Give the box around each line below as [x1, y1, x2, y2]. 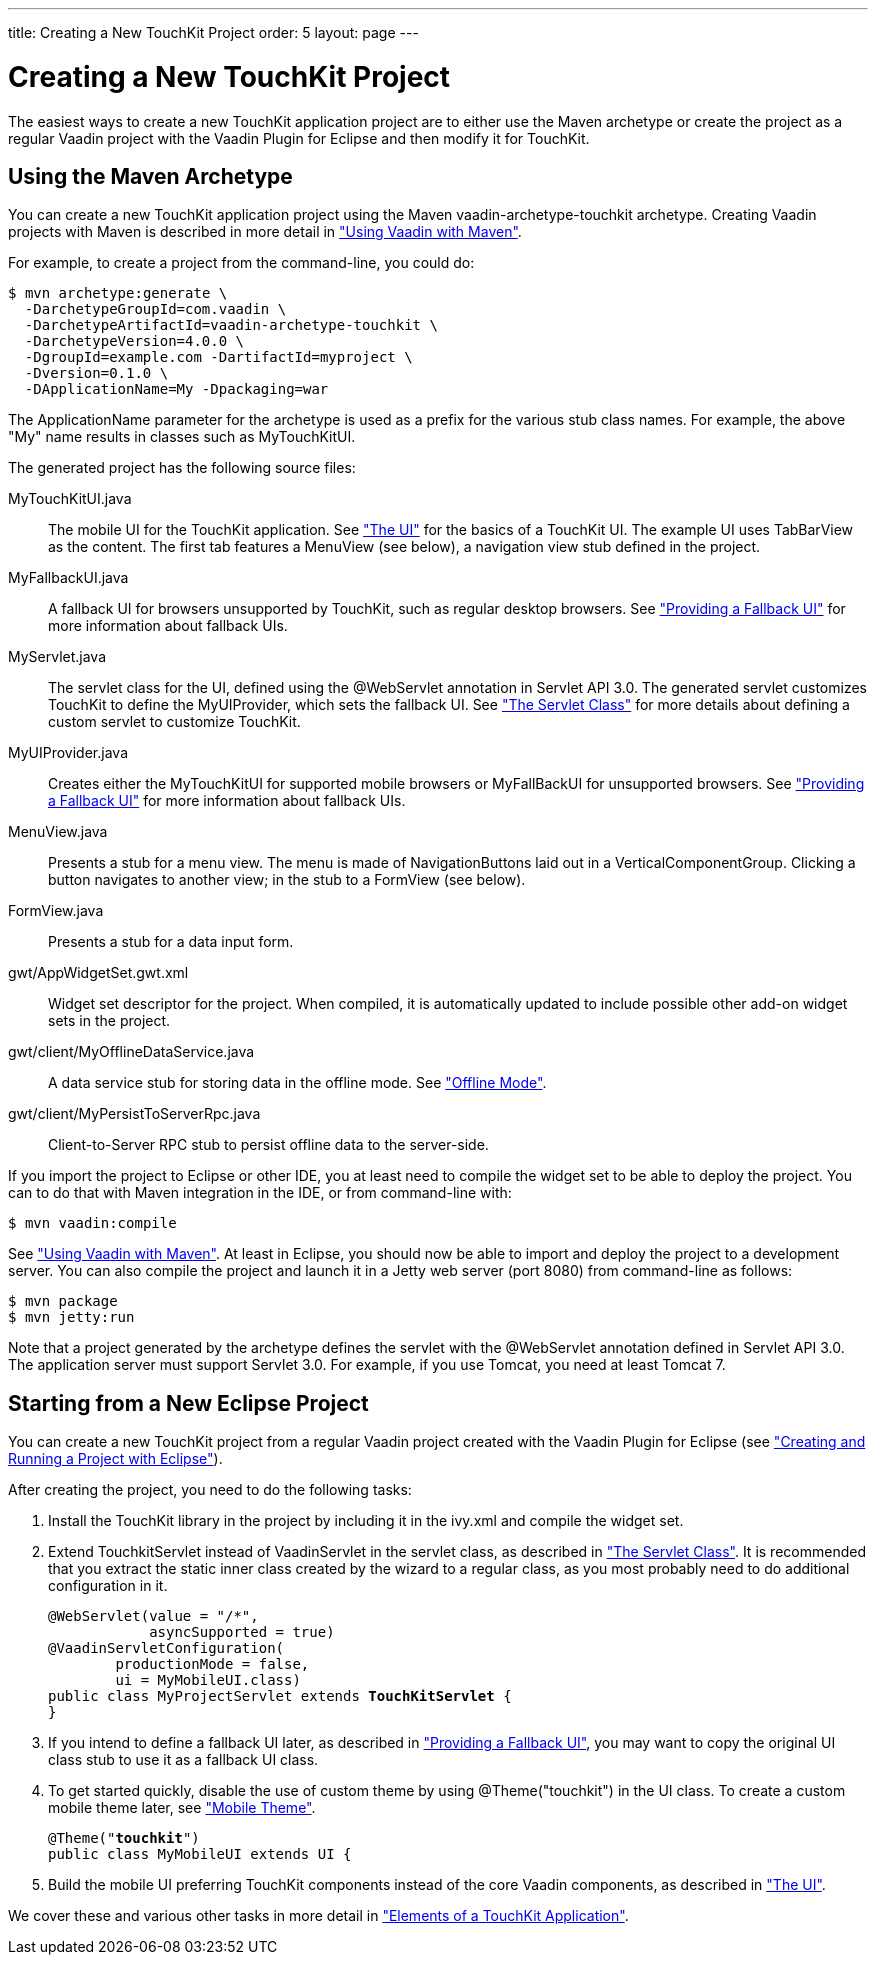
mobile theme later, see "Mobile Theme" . [48, 1799, 316, 1817]
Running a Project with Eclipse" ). [8, 1450, 223, 1468]
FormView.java [8, 902, 104, 920]
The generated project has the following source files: [8, 459, 356, 477]
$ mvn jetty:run [8, 1309, 135, 1326]
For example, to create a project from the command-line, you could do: [8, 254, 475, 272]
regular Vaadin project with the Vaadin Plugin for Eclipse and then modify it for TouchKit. [8, 129, 590, 147]
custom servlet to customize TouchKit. [48, 713, 301, 731]
